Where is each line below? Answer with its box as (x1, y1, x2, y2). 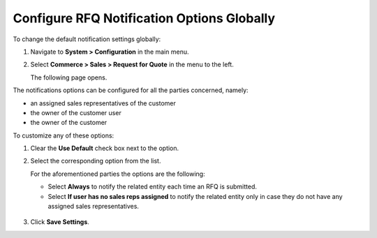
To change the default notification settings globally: (13, 35, 161, 43)
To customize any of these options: (13, 131, 114, 140)
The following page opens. (30, 73, 108, 82)
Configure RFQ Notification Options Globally (13, 10, 276, 26)
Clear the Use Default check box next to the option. (30, 144, 179, 153)
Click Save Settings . (30, 218, 90, 226)
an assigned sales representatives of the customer (30, 98, 176, 107)
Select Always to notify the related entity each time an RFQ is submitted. (47, 182, 258, 191)
